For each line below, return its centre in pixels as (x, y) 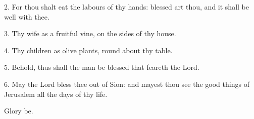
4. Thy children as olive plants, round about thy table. (88, 50)
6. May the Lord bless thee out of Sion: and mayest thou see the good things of (127, 84)
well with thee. (27, 16)
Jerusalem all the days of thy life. (56, 94)
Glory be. (19, 111)
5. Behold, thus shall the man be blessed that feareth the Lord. (102, 67)
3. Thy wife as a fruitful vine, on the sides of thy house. (90, 33)
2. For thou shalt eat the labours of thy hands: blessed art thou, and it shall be (126, 7)
